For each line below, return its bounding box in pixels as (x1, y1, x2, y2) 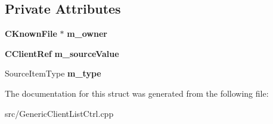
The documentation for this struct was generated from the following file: (5, 87, 269, 99)
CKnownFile (5, 27, 57, 40)
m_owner (67, 27, 107, 40)
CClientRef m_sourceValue (5, 47, 119, 59)
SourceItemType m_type (5, 67, 101, 80)
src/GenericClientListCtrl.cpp (5, 107, 114, 119)
